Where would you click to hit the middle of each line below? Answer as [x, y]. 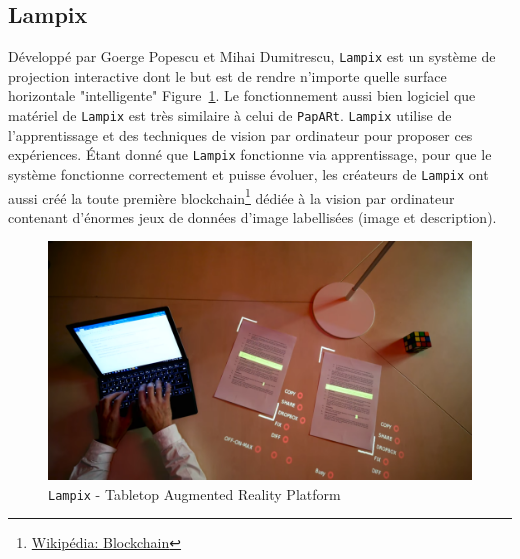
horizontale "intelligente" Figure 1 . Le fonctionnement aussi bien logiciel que [242, 95]
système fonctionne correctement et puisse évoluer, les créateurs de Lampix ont [248, 173]
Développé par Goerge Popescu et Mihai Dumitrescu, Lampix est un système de [252, 56]
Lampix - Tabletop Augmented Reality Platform [194, 493]
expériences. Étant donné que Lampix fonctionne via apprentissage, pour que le [250, 154]
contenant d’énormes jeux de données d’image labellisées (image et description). [252, 216]
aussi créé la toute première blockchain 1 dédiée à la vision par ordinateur [231, 196]
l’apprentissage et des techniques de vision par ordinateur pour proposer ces [240, 134]
